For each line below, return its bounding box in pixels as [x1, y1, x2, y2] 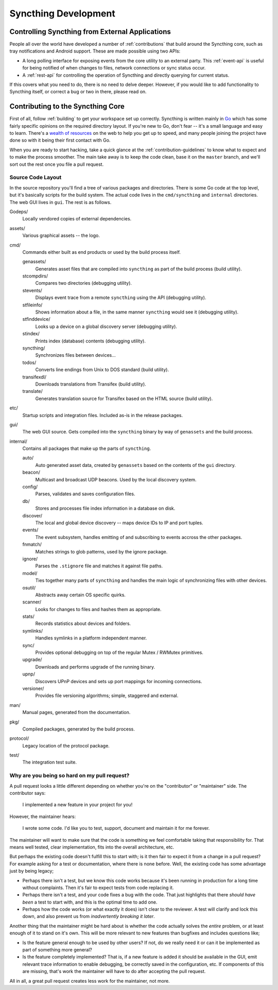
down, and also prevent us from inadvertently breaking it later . [22, 913, 155, 919]
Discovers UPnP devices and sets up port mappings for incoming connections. [35, 678, 202, 684]
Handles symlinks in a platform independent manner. [35, 635, 147, 641]
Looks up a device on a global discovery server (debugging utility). [35, 323, 178, 329]
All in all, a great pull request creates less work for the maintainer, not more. [9, 978, 170, 984]
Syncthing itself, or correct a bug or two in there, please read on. [9, 89, 147, 95]
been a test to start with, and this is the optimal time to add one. [22, 899, 158, 905]
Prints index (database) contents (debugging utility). [35, 338, 146, 344]
